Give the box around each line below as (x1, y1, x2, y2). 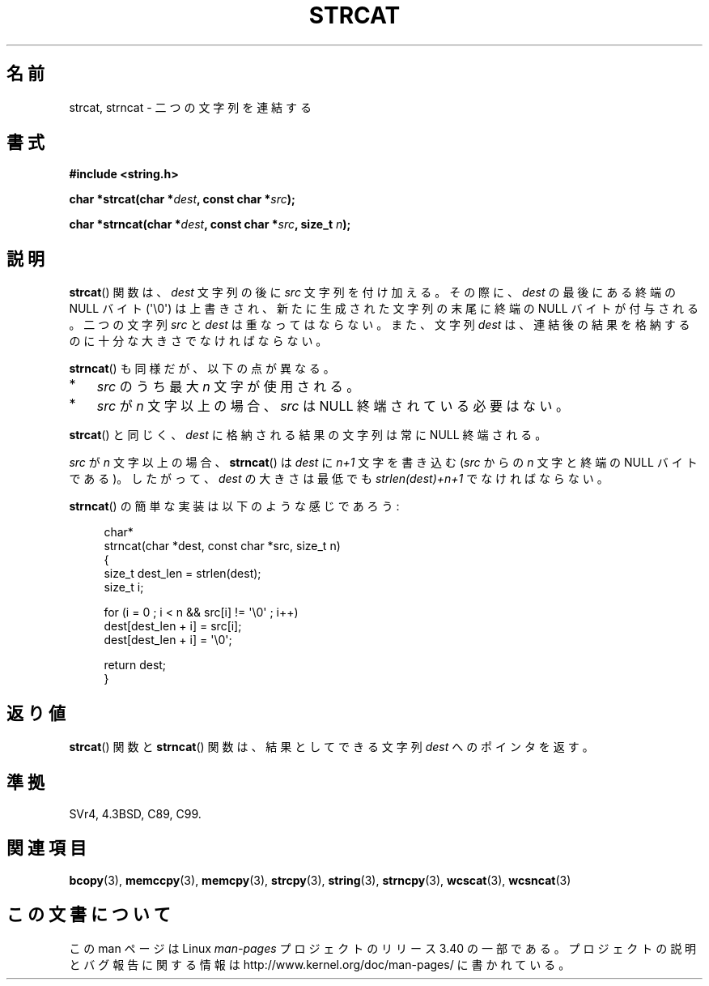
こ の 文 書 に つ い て (6, 904, 171, 925)
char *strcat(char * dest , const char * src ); (69, 192, 295, 207)
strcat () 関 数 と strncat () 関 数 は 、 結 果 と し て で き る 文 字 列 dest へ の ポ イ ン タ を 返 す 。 (69, 740, 594, 754)
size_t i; (104, 580, 144, 595)
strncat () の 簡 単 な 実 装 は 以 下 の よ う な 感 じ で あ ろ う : (69, 499, 400, 514)
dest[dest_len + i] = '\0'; (104, 633, 232, 647)
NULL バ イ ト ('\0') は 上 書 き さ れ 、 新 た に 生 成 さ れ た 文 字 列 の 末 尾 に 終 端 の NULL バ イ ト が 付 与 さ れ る (69, 301, 699, 316)
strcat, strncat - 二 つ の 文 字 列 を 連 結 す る (69, 100, 312, 114)
